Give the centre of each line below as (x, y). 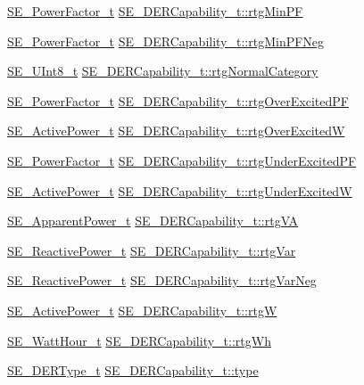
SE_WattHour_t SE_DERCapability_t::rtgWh (139, 340)
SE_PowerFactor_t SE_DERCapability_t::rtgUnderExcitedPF (182, 160)
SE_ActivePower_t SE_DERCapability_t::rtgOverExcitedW (176, 131)
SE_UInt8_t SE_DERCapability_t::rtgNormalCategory (163, 71)
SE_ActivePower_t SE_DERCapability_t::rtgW (142, 310)
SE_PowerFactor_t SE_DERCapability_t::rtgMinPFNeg (166, 41)
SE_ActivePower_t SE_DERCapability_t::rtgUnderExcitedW (180, 190)
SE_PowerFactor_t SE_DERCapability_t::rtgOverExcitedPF (178, 100)
